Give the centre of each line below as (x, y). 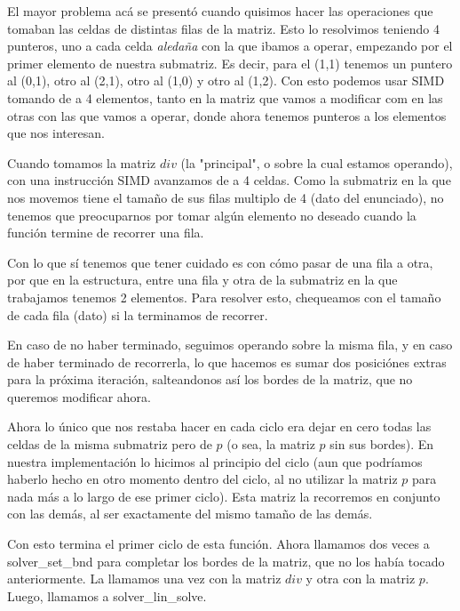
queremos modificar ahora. (79, 396)
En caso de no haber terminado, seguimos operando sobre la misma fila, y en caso (230, 345)
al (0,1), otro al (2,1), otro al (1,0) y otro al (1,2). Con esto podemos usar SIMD (226, 80)
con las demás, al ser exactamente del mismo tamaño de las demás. (190, 514)
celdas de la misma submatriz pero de (110, 444)
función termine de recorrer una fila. (106, 233)
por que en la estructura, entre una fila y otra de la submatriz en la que (202, 280)
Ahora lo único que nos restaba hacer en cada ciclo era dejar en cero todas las (219, 426)
